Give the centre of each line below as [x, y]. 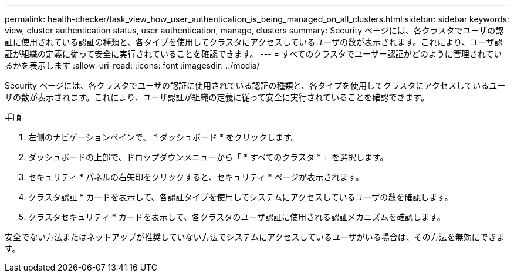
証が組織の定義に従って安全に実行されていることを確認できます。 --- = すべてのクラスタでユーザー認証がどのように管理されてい [253, 54]
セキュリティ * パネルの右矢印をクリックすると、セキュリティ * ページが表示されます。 [196, 177]
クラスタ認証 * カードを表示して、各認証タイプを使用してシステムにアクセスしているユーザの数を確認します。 [241, 197]
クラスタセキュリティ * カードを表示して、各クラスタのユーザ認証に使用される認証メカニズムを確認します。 [237, 217]
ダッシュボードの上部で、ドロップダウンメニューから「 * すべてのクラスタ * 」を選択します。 [208, 157]
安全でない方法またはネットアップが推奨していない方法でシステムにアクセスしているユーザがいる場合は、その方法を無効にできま [255, 237]
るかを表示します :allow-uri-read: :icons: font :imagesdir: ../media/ [132, 65]
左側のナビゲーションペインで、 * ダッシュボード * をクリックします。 [164, 137]
